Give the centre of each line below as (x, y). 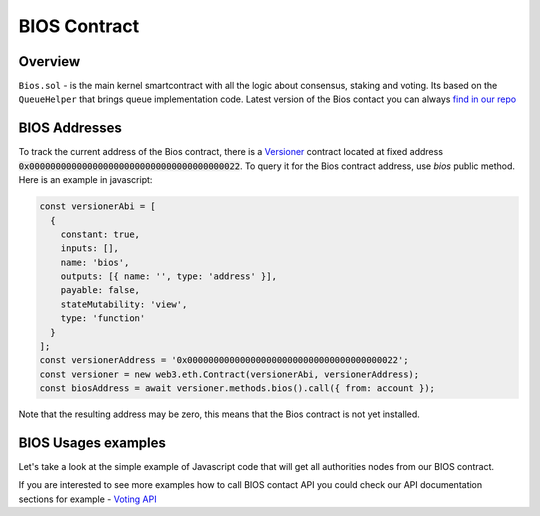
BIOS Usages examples (92, 443)
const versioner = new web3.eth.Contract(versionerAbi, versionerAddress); (229, 374)
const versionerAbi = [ (98, 206)
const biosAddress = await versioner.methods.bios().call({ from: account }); (237, 388)
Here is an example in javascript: (85, 180)
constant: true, (100, 234)
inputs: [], (90, 248)
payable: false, (100, 290)
